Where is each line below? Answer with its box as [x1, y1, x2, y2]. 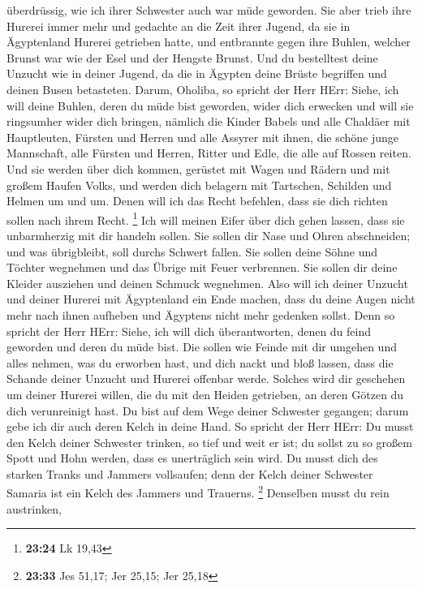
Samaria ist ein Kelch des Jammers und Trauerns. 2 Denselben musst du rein [6, 482, 390, 501]
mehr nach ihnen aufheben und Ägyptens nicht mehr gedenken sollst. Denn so [6, 306, 395, 323]
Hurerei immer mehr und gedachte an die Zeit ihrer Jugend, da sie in [6, 17, 351, 34]
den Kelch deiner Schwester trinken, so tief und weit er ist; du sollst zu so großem [6, 433, 412, 450]
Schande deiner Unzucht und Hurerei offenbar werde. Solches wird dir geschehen [6, 370, 406, 387]
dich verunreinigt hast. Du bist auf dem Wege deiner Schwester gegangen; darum [6, 402, 409, 419]
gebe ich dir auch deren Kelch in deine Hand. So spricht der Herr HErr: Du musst [6, 418, 414, 435]
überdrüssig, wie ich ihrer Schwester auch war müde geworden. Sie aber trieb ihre [6, 2, 411, 18]
